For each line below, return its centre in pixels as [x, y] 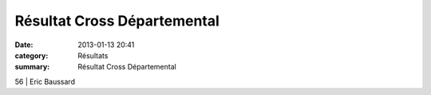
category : [32, 55]
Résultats [93, 55]
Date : [24, 45]
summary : [32, 67]
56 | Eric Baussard [45, 81]
